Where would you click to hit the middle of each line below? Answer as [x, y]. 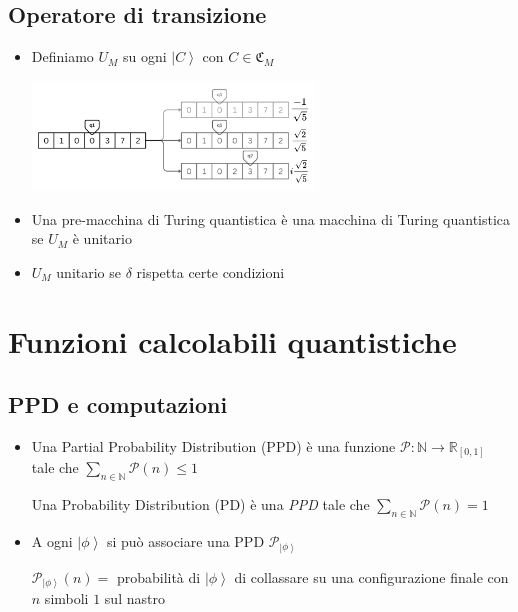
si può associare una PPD [185, 541]
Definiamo [62, 56]
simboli [66, 598]
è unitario [102, 238]
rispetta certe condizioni [210, 271]
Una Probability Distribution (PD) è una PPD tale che [200, 504]
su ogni [145, 56]
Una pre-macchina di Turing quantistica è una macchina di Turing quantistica [271, 218]
